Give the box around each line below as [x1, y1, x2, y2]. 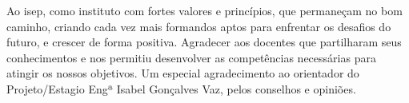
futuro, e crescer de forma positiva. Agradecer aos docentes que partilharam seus [6, 34, 402, 50]
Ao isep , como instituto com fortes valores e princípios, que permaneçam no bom [6, 2, 403, 18]
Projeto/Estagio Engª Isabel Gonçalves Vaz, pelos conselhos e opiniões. [6, 80, 356, 97]
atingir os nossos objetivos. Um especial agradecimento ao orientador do [6, 65, 359, 81]
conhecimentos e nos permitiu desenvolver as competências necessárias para [6, 49, 376, 65]
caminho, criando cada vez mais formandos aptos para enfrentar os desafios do [6, 18, 391, 34]
